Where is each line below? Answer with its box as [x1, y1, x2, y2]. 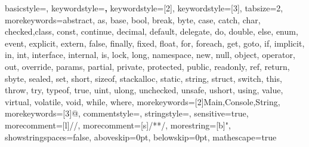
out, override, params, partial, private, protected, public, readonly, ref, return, [5, 60, 290, 72]
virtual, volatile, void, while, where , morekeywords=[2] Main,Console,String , [5, 95, 280, 108]
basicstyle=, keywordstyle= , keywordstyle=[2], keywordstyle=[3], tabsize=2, [5, 2, 283, 14]
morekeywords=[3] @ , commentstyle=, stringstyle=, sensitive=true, [5, 107, 249, 120]
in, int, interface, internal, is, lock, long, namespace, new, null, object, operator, [5, 48, 295, 61]
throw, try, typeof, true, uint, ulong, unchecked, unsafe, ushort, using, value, [5, 84, 283, 96]
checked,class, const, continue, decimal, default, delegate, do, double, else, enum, [5, 25, 298, 38]
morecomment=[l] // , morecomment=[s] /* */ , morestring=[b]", [5, 118, 231, 131]
